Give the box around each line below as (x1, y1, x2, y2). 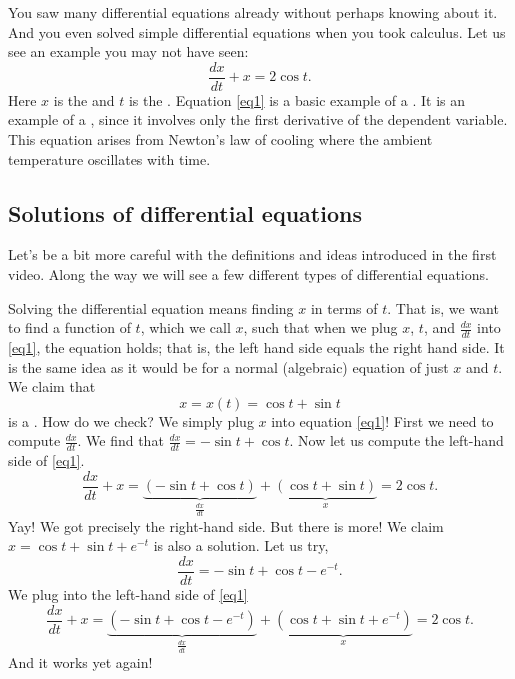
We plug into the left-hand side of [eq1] (8, 583, 248, 604)
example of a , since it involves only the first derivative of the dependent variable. (8, 109, 508, 130)
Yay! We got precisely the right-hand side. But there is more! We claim (8, 515, 444, 536)
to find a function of (8, 317, 131, 338)
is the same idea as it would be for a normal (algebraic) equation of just (8, 356, 449, 377)
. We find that (77, 430, 164, 451)
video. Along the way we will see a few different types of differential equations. (8, 264, 489, 285)
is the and (53, 89, 115, 110)
